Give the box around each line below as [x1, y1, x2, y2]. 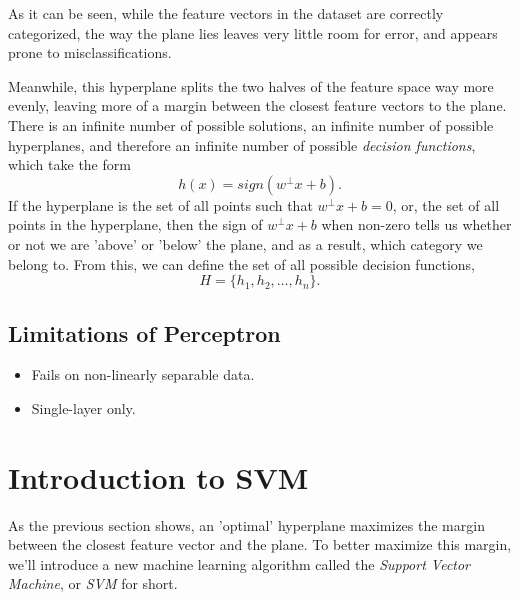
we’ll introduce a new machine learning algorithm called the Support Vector [8, 553, 471, 574]
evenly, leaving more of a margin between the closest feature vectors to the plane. [8, 95, 507, 116]
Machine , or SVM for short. [8, 573, 178, 594]
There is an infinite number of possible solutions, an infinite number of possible [8, 114, 494, 135]
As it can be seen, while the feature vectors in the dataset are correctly [8, 3, 444, 23]
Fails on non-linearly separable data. [31, 364, 255, 385]
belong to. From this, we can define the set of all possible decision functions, [8, 253, 475, 274]
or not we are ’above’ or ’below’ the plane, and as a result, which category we [8, 233, 483, 254]
